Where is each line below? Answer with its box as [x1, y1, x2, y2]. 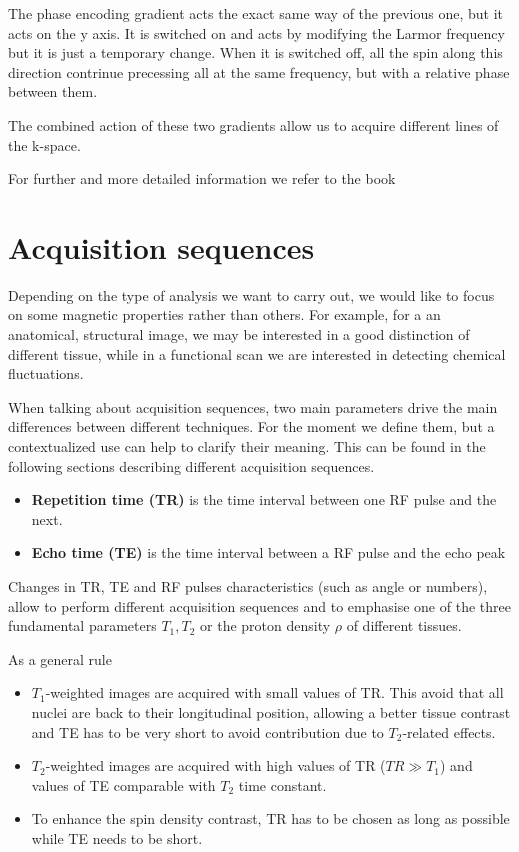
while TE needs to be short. [31, 827, 203, 848]
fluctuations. [8, 363, 84, 384]
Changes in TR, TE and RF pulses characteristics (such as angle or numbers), [8, 576, 488, 596]
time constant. [238, 774, 327, 795]
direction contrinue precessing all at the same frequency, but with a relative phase [8, 61, 510, 82]
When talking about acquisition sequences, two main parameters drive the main [8, 396, 498, 417]
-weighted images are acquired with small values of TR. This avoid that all [45, 682, 504, 703]
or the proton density [200, 615, 331, 636]
